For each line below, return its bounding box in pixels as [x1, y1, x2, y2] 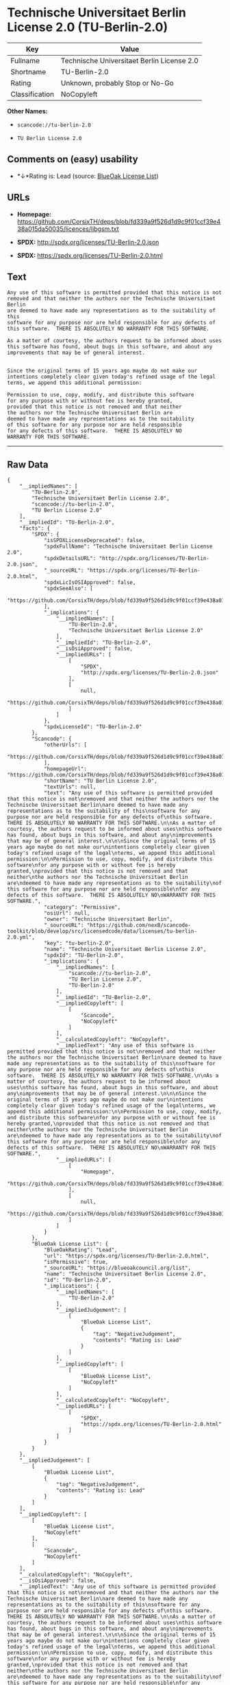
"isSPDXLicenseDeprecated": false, [43, 537, 146, 544]
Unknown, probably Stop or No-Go [60, 78, 175, 87]
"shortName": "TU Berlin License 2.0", [43, 778, 157, 785]
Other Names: [7, 107, 48, 115]
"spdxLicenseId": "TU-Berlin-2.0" [43, 724, 142, 730]
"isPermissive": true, [43, 1259, 109, 1266]
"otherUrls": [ [43, 741, 88, 748]
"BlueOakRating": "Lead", [43, 1247, 118, 1253]
